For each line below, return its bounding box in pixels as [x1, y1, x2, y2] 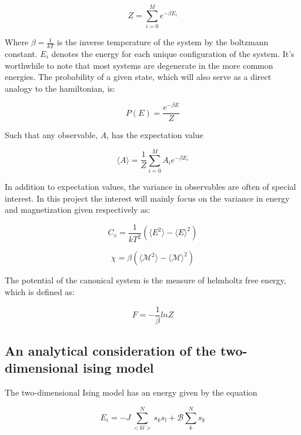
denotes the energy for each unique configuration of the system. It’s [51, 47, 295, 59]
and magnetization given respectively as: [5, 203, 150, 216]
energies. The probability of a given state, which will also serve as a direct [5, 71, 272, 83]
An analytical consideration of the [5, 342, 216, 360]
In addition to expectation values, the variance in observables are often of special [5, 180, 296, 193]
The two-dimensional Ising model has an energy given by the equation [5, 386, 257, 399]
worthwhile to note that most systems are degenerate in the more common [5, 59, 273, 71]
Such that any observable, [5, 129, 98, 141]
